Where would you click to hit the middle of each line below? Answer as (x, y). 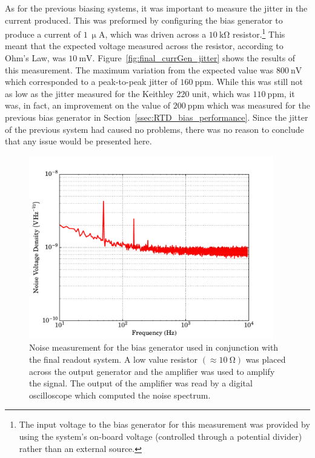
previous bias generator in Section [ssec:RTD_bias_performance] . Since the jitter (157, 117)
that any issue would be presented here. (78, 141)
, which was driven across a (156, 34)
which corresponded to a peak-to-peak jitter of (91, 82)
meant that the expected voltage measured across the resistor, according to (144, 46)
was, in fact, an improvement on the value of (88, 105)
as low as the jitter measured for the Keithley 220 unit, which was (128, 93)
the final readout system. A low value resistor (114, 359)
